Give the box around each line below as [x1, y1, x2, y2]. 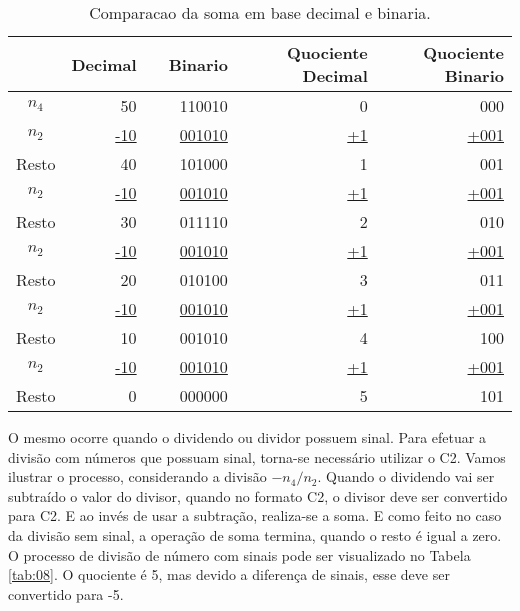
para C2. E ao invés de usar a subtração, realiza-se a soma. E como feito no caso [8, 505, 502, 526]
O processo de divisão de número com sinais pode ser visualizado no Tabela [8, 544, 471, 565]
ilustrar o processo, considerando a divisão [8, 466, 267, 487]
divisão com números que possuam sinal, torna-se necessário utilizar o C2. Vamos [8, 446, 506, 467]
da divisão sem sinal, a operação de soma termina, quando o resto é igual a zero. [8, 524, 502, 545]
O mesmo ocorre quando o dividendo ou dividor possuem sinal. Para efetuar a [8, 427, 486, 447]
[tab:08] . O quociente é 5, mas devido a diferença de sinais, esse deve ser [8, 564, 450, 585]
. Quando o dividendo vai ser [317, 466, 495, 487]
